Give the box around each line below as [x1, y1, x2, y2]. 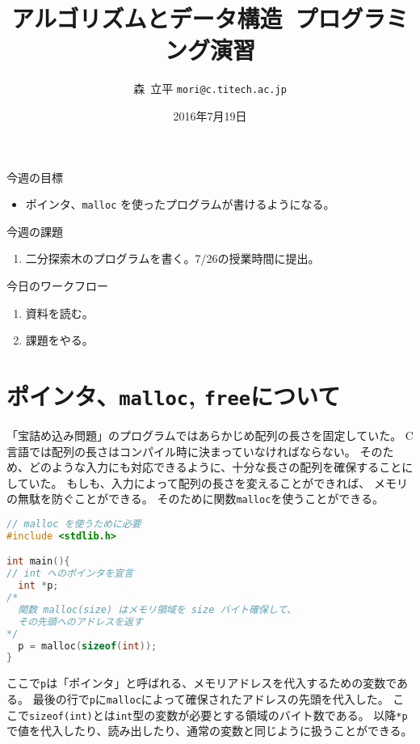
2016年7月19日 [173, 107, 247, 124]
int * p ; [18, 580, 59, 592]
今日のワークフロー [6, 277, 108, 294]
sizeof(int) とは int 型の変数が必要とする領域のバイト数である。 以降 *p [29, 706, 408, 723]
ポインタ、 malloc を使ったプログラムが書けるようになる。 [25, 196, 335, 213]
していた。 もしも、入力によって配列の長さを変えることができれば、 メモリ [6, 474, 408, 491]
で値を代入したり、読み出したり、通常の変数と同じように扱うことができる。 [6, 722, 413, 739]
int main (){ [6, 556, 70, 568]
